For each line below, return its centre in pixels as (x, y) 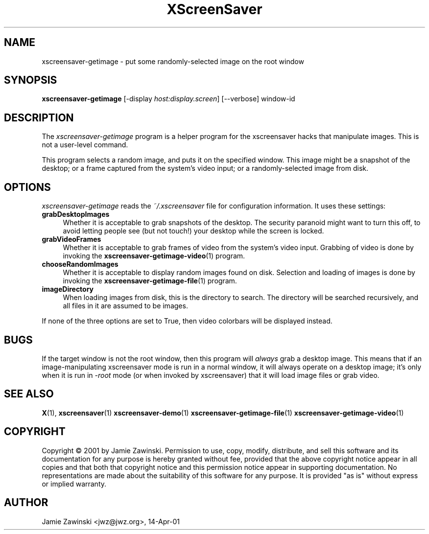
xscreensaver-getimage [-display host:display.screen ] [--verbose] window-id (168, 99)
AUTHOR (26, 503)
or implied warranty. (74, 484)
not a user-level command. (85, 145)
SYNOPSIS (31, 80)
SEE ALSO (29, 394)
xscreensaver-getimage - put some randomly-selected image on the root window (173, 61)
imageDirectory (68, 289)
